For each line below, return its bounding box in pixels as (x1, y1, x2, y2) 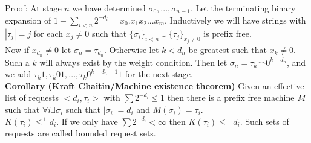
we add (5, 68, 31, 80)
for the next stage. (125, 68, 193, 80)
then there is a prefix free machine (167, 91, 295, 104)
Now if (5, 43, 30, 56)
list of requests (5, 91, 59, 104)
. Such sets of (240, 115, 289, 127)
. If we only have (56, 115, 118, 127)
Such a (5, 56, 30, 68)
